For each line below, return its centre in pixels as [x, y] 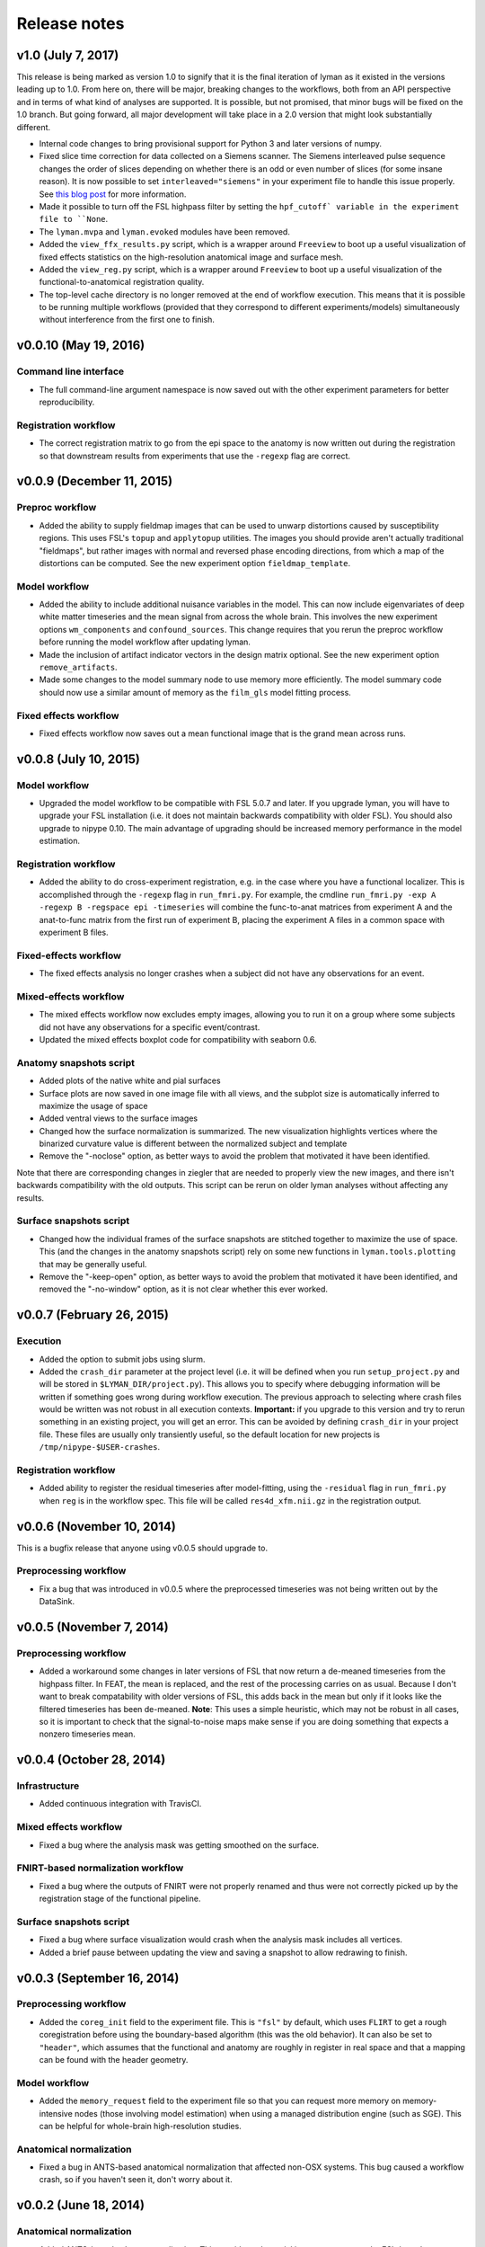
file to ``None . [74, 219]
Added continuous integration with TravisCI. [120, 1804]
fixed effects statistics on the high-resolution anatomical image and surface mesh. [191, 257]
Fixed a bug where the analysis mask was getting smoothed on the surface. [179, 1845]
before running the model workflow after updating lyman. [145, 642]
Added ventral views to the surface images [118, 1118]
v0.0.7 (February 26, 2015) [93, 1315]
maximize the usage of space [93, 1106]
